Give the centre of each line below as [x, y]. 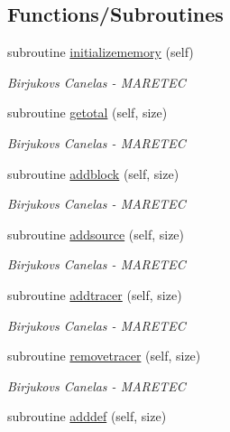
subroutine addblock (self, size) [93, 173]
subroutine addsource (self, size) [96, 234]
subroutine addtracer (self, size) [95, 294]
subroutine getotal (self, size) [87, 113]
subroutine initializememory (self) [101, 52]
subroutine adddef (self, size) [87, 416]
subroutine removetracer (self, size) [104, 356]
